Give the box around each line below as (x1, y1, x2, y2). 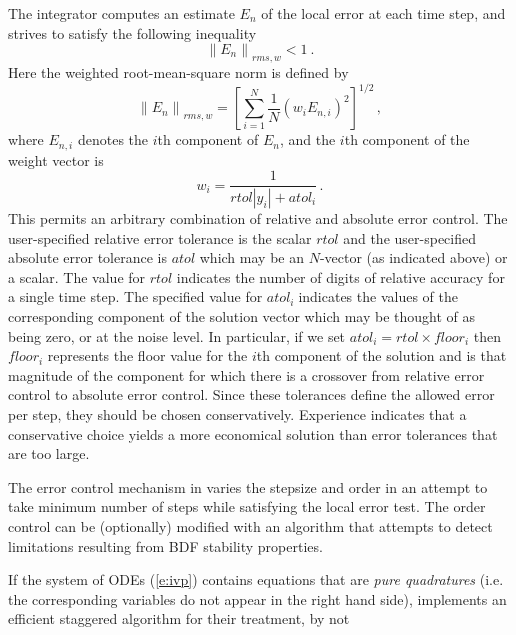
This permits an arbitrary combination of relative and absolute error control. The (8, 208, 508, 229)
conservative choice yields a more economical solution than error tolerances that (8, 423, 498, 444)
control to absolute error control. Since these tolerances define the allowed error (8, 384, 495, 405)
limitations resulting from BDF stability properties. (8, 535, 323, 556)
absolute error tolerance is (8, 247, 167, 268)
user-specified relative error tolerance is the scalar (8, 227, 312, 248)
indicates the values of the (298, 286, 458, 307)
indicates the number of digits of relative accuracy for (176, 266, 505, 287)
